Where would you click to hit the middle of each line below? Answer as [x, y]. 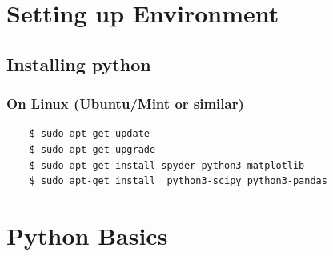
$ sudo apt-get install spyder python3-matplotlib [167, 165]
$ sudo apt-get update [89, 134]
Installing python [79, 64]
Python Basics [87, 235]
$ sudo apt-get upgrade [92, 149]
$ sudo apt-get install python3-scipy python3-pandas [178, 181]
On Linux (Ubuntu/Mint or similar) [125, 104]
